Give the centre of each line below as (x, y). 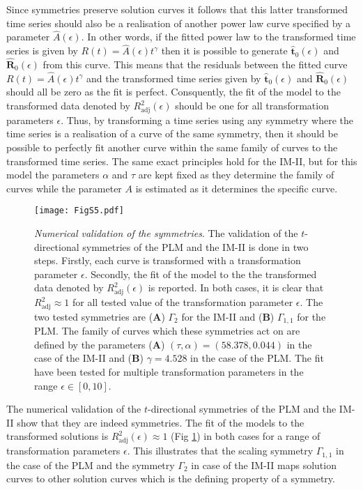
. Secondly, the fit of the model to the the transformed (201, 274)
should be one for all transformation (252, 106)
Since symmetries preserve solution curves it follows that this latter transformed (177, 9)
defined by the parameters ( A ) (100, 344)
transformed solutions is (57, 436)
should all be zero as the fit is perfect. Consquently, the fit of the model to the (173, 92)
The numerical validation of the (74, 409)
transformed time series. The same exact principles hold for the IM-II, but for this (182, 161)
